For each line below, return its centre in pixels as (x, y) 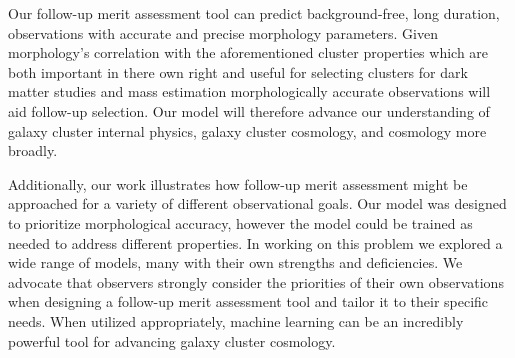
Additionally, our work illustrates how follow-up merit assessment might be (238, 183)
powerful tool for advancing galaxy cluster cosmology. (172, 340)
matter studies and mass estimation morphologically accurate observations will (249, 91)
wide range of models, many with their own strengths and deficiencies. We (235, 262)
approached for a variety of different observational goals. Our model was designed (257, 203)
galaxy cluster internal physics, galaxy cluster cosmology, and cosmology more (247, 130)
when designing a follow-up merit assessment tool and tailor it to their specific (248, 301)
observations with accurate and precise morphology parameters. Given (223, 32)
